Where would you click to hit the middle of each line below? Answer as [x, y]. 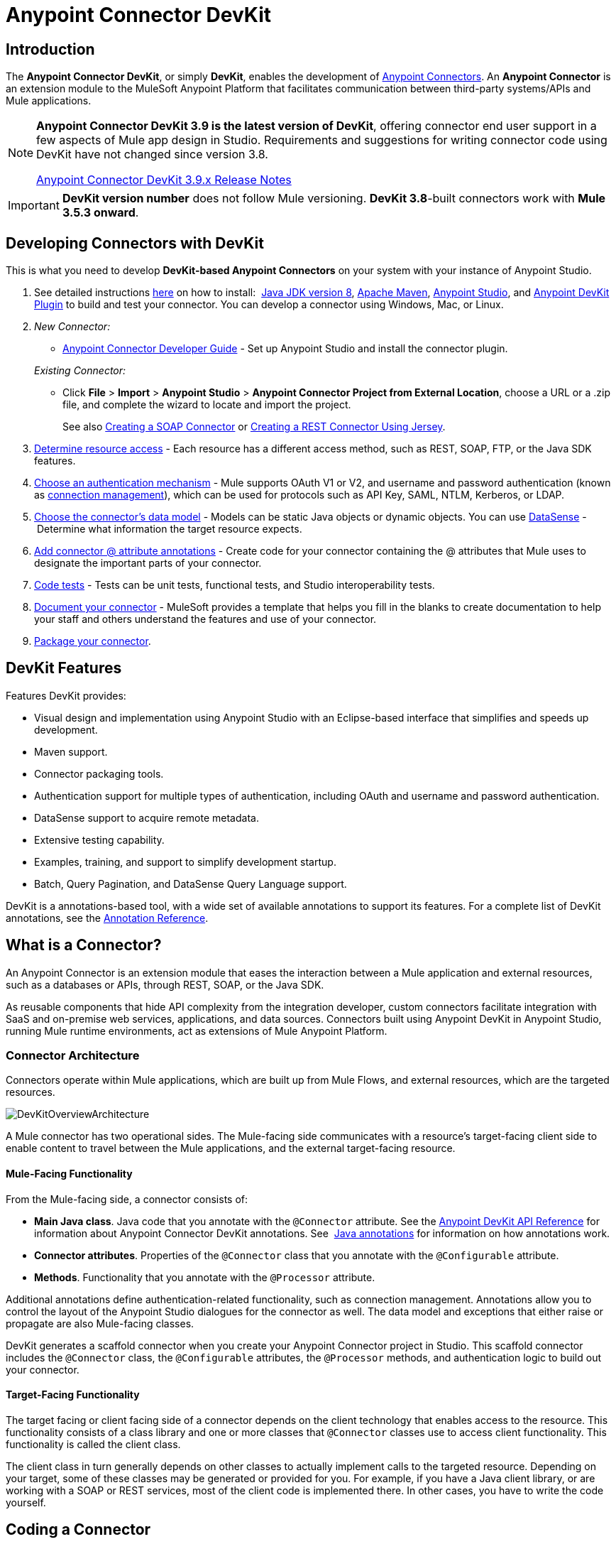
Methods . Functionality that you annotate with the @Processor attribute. [205, 1277]
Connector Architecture [73, 1056]
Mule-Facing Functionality [69, 1174]
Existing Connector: [80, 371]
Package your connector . [93, 641]
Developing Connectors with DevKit [135, 243]
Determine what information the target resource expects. [169, 529]
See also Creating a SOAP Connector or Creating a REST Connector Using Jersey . [254, 427]
